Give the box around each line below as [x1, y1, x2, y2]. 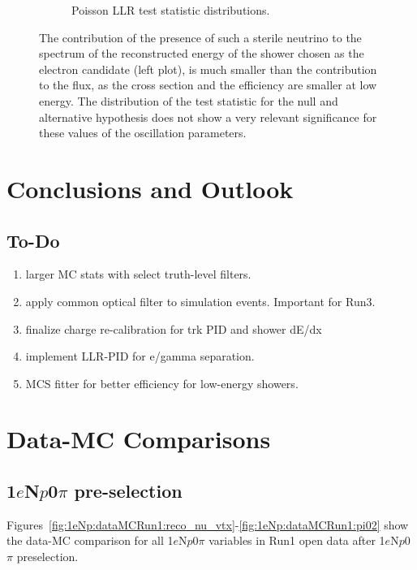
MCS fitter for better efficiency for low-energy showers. [25, 374, 299, 391]
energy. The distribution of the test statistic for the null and [39, 92, 338, 109]
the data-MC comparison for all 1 [6, 532, 174, 549]
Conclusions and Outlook [6, 171, 294, 205]
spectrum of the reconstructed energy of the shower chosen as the [39, 45, 364, 62]
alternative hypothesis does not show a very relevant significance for [39, 108, 377, 125]
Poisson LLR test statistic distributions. [71, 2, 270, 18]
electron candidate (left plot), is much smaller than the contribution [39, 60, 377, 77]
